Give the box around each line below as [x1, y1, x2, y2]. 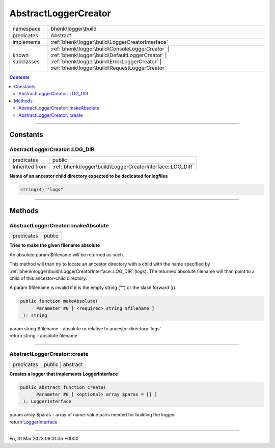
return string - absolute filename [9, 333, 77, 339]
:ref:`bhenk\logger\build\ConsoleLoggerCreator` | [50, 45, 170, 52]
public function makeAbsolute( [20, 298, 99, 304]
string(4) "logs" [20, 187, 64, 192]
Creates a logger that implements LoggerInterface [9, 371, 118, 377]
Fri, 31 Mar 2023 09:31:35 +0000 [9, 436, 79, 442]
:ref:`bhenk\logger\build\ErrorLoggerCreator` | [50, 58, 162, 65]
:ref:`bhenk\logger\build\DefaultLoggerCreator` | [50, 51, 167, 59]
